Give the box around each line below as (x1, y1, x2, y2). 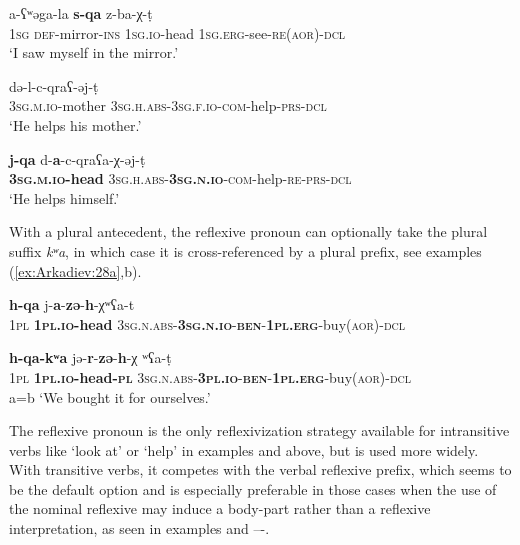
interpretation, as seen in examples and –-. (9, 518, 270, 539)
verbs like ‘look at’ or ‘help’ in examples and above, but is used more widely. (9, 439, 479, 460)
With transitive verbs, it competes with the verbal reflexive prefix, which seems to (9, 459, 512, 480)
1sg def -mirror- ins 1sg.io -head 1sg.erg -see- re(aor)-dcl (9, 22, 346, 43)
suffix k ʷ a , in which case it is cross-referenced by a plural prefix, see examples (9, 240, 482, 261)
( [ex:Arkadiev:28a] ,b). (9, 260, 142, 281)
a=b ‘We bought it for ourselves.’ (9, 386, 211, 407)
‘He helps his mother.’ (9, 114, 142, 135)
